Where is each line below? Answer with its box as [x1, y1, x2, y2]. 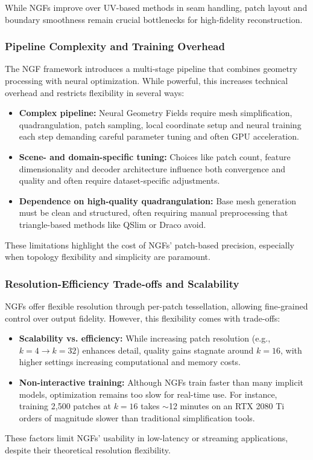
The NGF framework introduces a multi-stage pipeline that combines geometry [5, 62, 297, 75]
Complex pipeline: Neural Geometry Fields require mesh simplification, [19, 106, 292, 119]
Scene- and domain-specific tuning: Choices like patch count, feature [19, 150, 291, 163]
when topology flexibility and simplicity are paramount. [5, 250, 210, 263]
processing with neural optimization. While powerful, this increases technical [5, 74, 288, 86]
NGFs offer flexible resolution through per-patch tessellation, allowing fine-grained [5, 299, 308, 312]
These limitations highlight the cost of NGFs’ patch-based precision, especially [5, 238, 294, 251]
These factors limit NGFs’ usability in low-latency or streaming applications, [5, 432, 288, 444]
